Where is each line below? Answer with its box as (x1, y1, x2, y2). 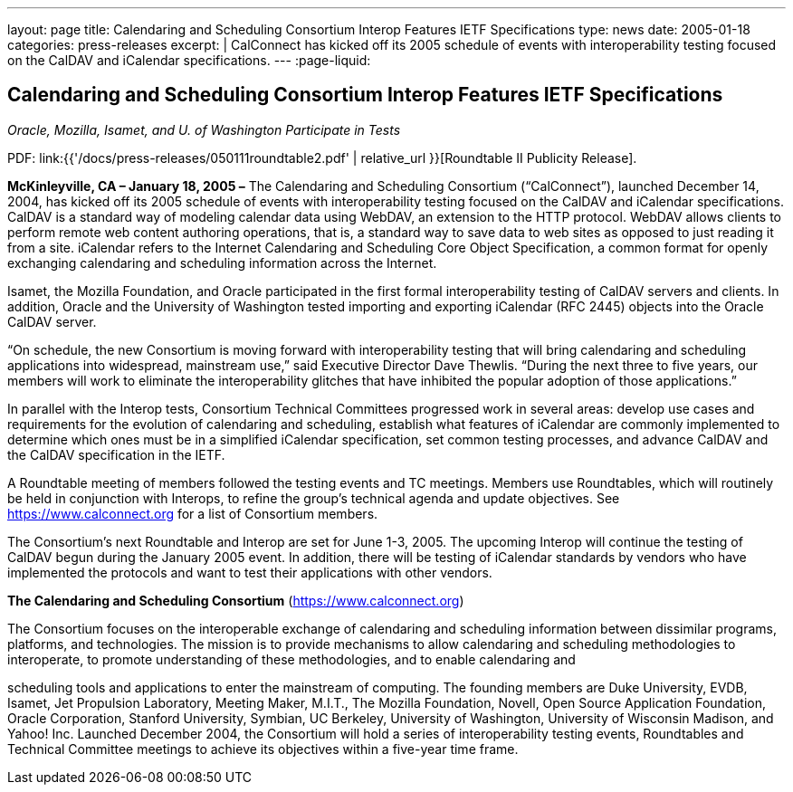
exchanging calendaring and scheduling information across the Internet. (7, 254, 437, 271)
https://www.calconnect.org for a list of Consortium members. (7, 505, 378, 521)
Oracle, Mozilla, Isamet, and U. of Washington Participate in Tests (7, 121, 401, 138)
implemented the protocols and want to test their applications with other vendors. (7, 564, 492, 580)
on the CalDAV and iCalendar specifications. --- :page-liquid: (7, 52, 371, 68)
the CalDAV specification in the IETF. (7, 446, 225, 463)
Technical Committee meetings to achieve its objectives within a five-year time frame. (7, 740, 519, 757)
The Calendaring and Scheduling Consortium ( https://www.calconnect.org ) (7, 592, 464, 608)
